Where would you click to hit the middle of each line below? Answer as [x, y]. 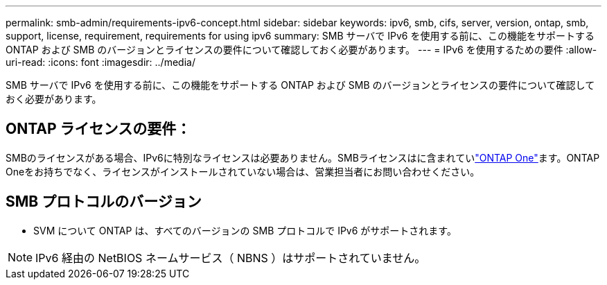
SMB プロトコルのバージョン [104, 202]
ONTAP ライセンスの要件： [98, 129]
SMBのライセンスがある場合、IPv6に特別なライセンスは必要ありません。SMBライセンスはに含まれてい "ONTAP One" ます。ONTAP [303, 157]
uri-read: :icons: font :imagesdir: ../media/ [100, 62]
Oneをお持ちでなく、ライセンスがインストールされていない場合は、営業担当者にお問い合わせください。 [243, 171]
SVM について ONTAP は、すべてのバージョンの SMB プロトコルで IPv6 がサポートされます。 [245, 230]
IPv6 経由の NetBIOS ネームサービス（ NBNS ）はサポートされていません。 [231, 258]
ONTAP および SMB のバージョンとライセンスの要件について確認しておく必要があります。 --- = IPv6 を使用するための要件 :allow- [301, 50]
